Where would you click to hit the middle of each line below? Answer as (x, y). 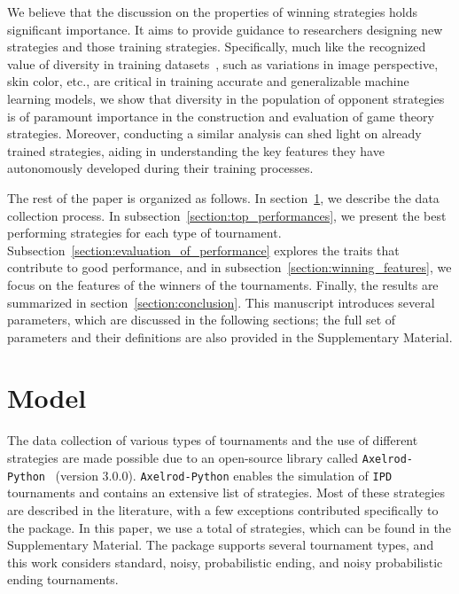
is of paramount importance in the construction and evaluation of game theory (221, 116)
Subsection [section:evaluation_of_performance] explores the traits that (203, 250)
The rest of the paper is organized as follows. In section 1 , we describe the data (223, 197)
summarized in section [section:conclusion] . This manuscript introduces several (221, 302)
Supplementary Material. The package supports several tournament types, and (221, 545)
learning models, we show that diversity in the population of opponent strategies (226, 98)
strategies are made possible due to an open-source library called (183, 457)
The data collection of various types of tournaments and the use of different (213, 440)
